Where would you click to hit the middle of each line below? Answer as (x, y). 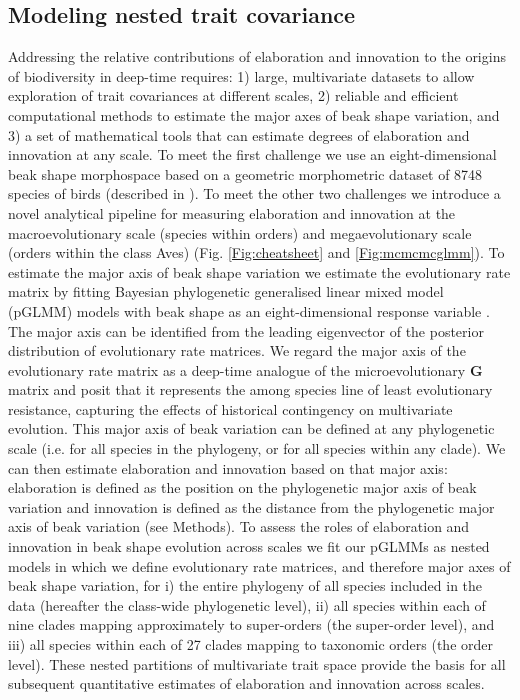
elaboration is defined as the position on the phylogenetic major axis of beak (242, 487)
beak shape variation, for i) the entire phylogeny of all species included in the (245, 585)
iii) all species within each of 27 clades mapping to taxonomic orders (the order (251, 644)
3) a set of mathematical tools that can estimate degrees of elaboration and (239, 134)
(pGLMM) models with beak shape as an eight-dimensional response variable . (249, 310)
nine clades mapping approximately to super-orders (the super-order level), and (251, 624)
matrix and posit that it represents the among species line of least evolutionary (250, 389)
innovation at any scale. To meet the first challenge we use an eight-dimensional (252, 154)
